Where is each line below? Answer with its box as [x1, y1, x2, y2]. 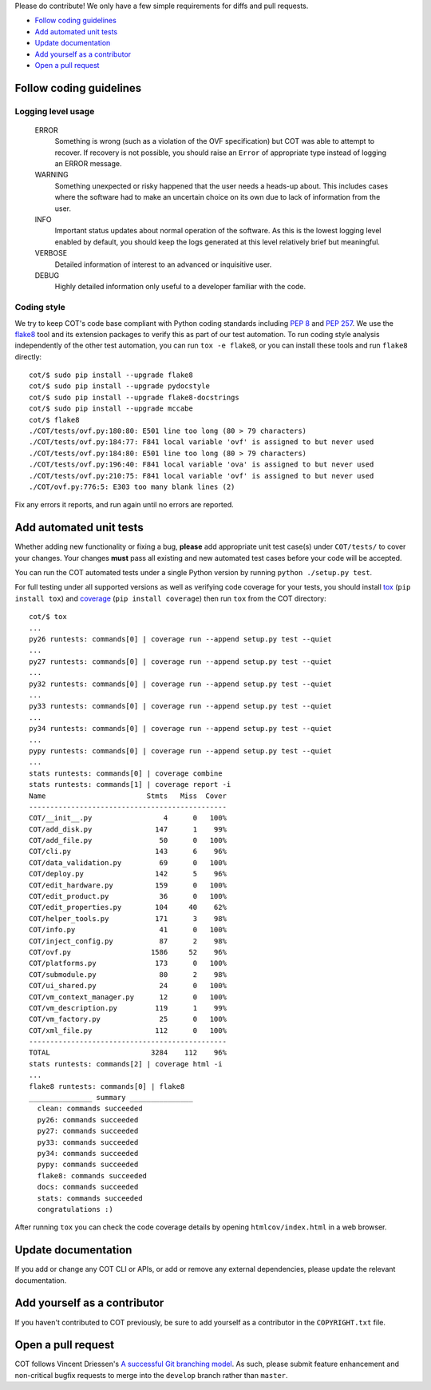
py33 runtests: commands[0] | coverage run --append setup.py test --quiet [29, 701, 332, 711]
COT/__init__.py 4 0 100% [29, 813, 227, 823]
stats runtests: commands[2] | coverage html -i [29, 1059, 223, 1068]
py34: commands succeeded [37, 1149, 139, 1158]
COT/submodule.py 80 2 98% [29, 970, 227, 979]
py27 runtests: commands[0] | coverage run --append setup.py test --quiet [29, 657, 332, 666]
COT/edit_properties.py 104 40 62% [29, 903, 227, 912]
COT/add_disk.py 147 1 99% [29, 824, 227, 834]
